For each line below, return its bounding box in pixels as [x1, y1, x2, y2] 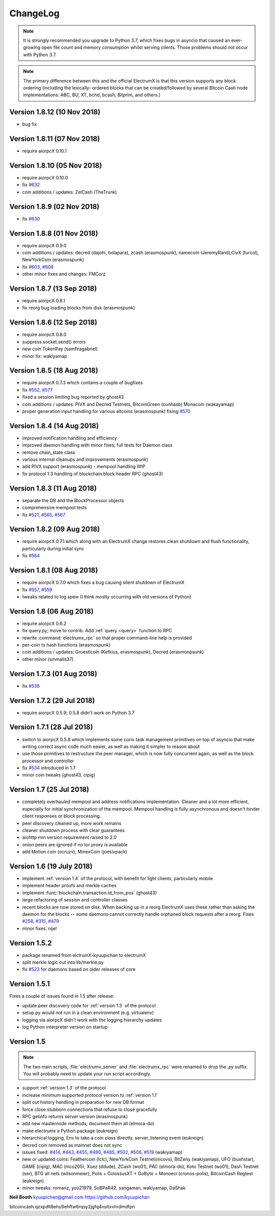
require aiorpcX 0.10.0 [22, 175, 68, 180]
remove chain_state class [22, 449, 75, 455]
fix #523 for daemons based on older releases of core [22, 966, 136, 972]
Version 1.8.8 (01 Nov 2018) [9, 229, 98, 238]
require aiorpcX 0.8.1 [22, 298, 66, 304]
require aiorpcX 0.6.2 [22, 620, 67, 627]
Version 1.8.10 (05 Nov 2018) [9, 161, 102, 170]
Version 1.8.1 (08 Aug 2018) [9, 566, 98, 575]
